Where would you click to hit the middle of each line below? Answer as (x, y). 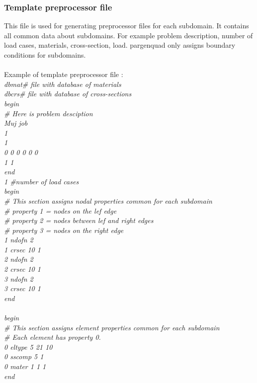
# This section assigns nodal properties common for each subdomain (108, 200)
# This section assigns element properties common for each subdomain (112, 327)
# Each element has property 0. (52, 337)
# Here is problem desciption (48, 113)
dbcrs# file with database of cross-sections (68, 94)
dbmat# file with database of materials (63, 84)
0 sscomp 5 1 (24, 356)
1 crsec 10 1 (22, 249)
